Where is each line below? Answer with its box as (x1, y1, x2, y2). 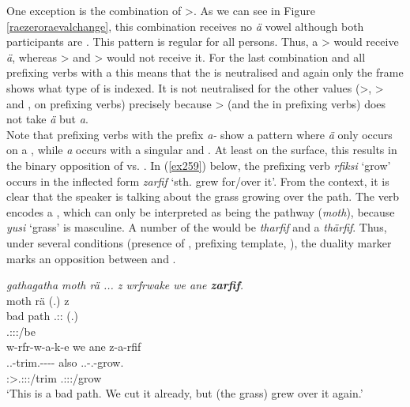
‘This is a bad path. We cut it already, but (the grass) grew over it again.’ (6, 385, 363, 401)
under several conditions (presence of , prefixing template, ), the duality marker (6, 234, 392, 251)
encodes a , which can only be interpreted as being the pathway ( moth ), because (6, 203, 395, 220)
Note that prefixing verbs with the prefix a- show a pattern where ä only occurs (6, 126, 393, 142)
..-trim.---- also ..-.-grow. (6, 354, 124, 371)
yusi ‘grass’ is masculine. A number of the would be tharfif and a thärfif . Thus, (6, 219, 387, 236)
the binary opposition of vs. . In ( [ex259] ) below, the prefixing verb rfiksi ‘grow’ (6, 156, 391, 173)
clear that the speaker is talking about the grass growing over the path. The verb (6, 188, 400, 205)
